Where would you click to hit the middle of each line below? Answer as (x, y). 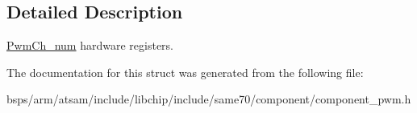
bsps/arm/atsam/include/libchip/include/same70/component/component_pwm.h (209, 99)
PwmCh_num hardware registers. (90, 45)
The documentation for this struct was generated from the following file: (185, 72)
